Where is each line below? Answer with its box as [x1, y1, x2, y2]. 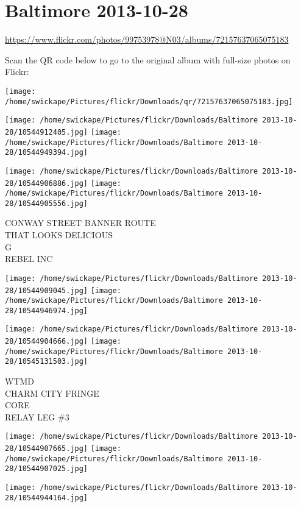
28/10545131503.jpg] [5, 357, 88, 366]
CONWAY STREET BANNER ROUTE [5, 216, 156, 229]
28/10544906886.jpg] [5, 179, 88, 188]
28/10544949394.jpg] [5, 148, 88, 157]
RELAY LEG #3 [5, 410, 69, 423]
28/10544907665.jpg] [5, 444, 88, 453]
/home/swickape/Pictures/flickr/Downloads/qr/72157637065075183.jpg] [5, 97, 293, 106]
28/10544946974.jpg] [5, 306, 88, 315]
